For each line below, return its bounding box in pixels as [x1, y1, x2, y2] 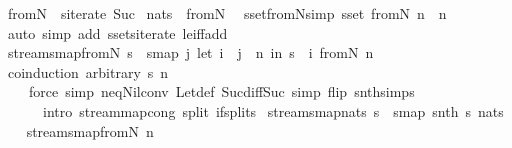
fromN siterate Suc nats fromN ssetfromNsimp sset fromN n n [7, 3, 447, 23]
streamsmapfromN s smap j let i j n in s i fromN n [7, 42, 374, 63]
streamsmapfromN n [26, 120, 154, 141]
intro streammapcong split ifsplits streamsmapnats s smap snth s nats [42, 100, 504, 121]
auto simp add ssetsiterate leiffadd [7, 22, 228, 43]
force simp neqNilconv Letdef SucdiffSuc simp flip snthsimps [28, 81, 415, 102]
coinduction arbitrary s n [7, 61, 169, 82]
